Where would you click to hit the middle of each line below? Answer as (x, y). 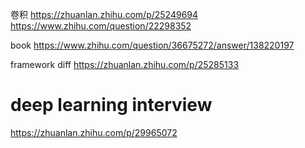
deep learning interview (111, 105)
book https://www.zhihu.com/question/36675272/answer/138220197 (152, 45)
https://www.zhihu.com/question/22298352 (101, 26)
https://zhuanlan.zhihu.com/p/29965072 (94, 132)
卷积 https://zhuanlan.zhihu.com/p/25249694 (104, 14)
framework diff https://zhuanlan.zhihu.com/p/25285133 (125, 64)
